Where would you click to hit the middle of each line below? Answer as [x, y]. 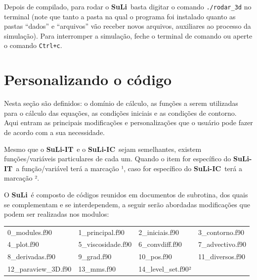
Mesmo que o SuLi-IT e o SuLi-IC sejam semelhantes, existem [103, 149]
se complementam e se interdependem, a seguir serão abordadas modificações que [127, 204]
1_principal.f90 [101, 232]
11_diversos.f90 [221, 257]
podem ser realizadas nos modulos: [57, 214]
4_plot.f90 [23, 244]
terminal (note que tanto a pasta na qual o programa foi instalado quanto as [120, 16]
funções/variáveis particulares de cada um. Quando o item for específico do [118, 159]
